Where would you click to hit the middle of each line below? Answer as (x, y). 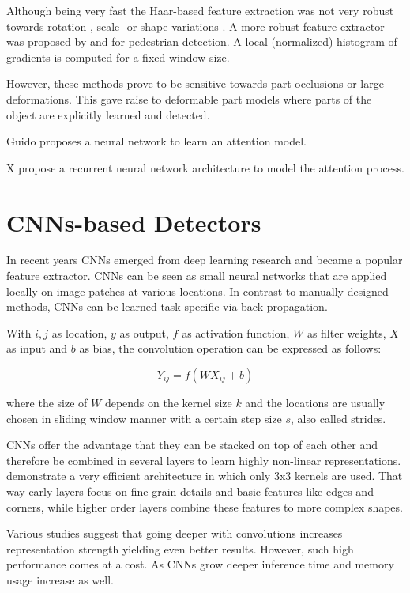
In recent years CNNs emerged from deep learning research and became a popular (205, 260)
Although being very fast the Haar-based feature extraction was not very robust (200, 10)
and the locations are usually (315, 403)
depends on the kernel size (168, 403)
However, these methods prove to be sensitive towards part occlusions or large (195, 83)
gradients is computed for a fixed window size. (118, 57)
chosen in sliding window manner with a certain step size (144, 418)
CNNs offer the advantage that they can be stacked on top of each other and (192, 445)
